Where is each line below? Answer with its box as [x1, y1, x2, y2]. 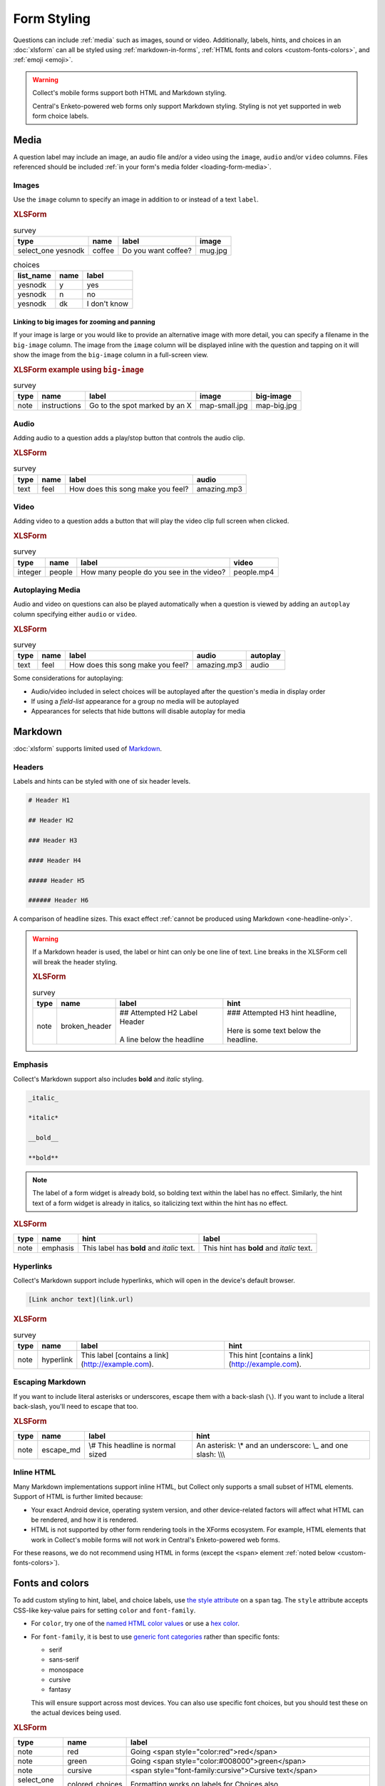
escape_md [41, 1445, 81, 1455]
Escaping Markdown [13, 1377, 86, 1387]
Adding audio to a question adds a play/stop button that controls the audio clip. [13, 434, 245, 442]
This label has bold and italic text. [82, 1243, 195, 1253]
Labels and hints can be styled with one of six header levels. [13, 777, 191, 786]
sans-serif [48, 1655, 79, 1664]
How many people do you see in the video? [81, 567, 226, 577]
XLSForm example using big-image [13, 364, 144, 374]
